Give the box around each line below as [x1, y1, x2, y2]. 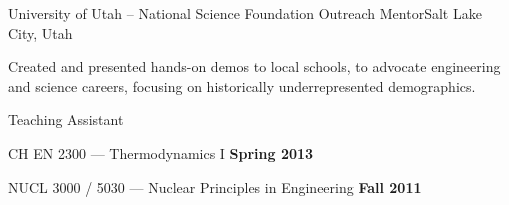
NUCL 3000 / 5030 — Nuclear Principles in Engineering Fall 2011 [8, 176, 422, 197]
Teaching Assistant [8, 109, 124, 130]
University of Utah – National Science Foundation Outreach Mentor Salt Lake [8, 3, 482, 23]
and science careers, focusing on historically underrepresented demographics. [8, 75, 476, 96]
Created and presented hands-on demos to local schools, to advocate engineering [8, 56, 501, 77]
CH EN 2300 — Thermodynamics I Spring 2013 [8, 142, 314, 163]
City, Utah [8, 22, 73, 43]
